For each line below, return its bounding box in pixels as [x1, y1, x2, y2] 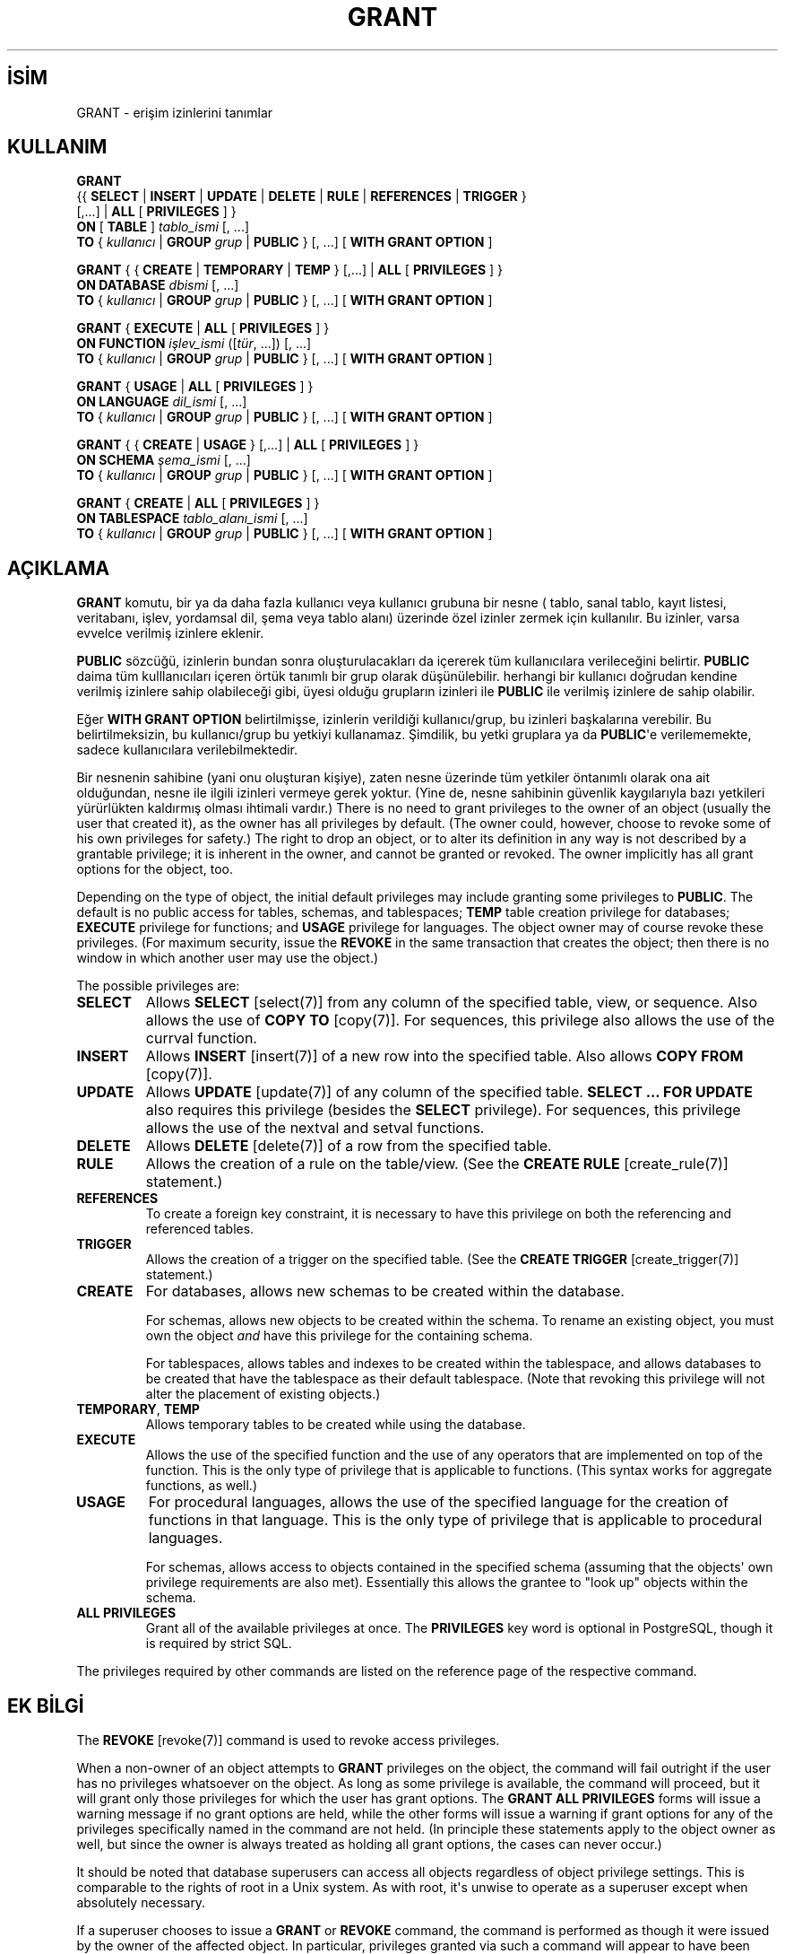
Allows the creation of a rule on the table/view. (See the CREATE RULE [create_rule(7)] [145, 1155, 729, 1173]
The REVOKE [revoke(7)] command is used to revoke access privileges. [76, 1732, 500, 1749]
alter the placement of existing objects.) [145, 1386, 381, 1402]
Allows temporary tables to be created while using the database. [145, 1417, 526, 1433]
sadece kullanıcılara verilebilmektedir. [76, 742, 298, 758]
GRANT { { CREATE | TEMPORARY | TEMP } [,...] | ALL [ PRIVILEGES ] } [76, 262, 504, 278]
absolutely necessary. [76, 1895, 206, 1911]
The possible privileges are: [76, 978, 240, 994]
